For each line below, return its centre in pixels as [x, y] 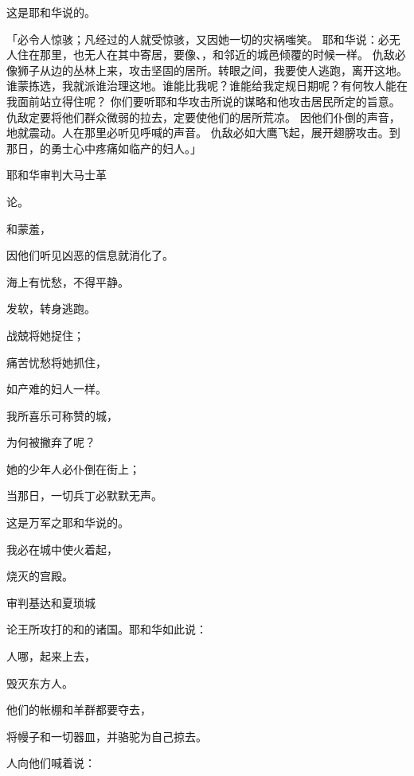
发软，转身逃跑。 [51, 308]
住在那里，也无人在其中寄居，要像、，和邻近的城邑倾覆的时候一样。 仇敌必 [211, 55]
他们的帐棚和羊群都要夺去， [79, 710]
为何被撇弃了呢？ [51, 442]
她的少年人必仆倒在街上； [73, 468]
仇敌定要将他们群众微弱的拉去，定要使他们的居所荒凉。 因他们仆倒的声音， [203, 117]
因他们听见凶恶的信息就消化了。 [90, 255]
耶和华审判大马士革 [57, 175]
